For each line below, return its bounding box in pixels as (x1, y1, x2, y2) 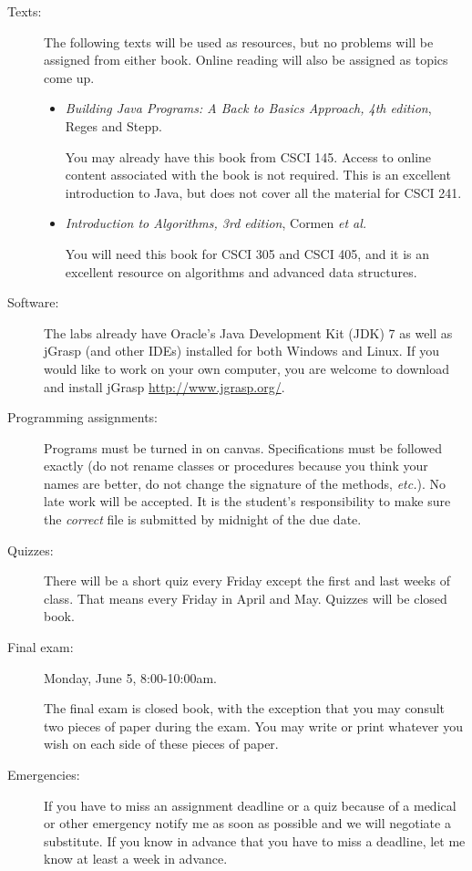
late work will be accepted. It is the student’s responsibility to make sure (44, 492, 451, 511)
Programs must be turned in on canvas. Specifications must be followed (44, 438, 443, 457)
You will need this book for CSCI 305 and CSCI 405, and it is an (65, 244, 430, 263)
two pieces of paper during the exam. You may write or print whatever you (44, 716, 463, 735)
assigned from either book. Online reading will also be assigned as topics (44, 50, 448, 69)
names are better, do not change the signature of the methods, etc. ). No (44, 473, 446, 493)
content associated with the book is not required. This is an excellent (65, 165, 451, 184)
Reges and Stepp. (65, 116, 162, 135)
